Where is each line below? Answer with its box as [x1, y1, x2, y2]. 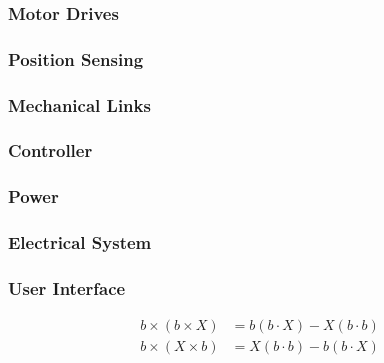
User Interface [8, 275, 126, 300]
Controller [8, 138, 93, 163]
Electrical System [8, 230, 152, 255]
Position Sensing [8, 46, 144, 71]
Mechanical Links [8, 92, 151, 117]
